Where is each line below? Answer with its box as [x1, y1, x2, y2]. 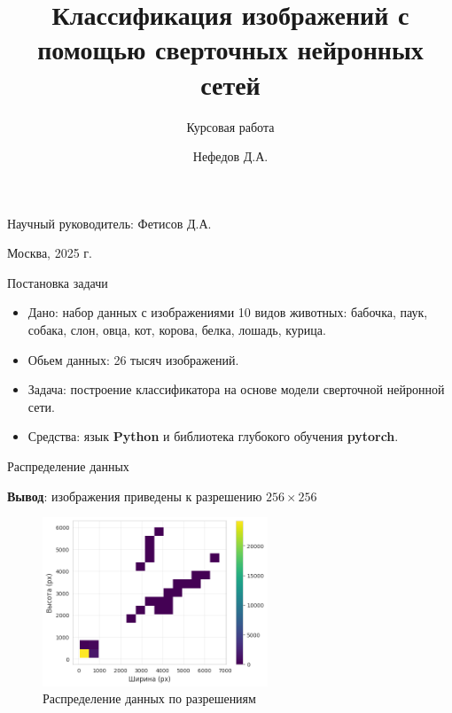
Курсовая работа [186, 117, 275, 136]
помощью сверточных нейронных [37, 31, 424, 67]
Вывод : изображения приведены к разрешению [7, 486, 262, 505]
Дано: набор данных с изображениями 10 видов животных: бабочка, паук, [27, 303, 428, 322]
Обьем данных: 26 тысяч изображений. [27, 350, 239, 368]
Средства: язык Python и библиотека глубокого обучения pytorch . [27, 427, 399, 446]
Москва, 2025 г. [7, 244, 92, 262]
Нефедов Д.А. [192, 147, 269, 166]
